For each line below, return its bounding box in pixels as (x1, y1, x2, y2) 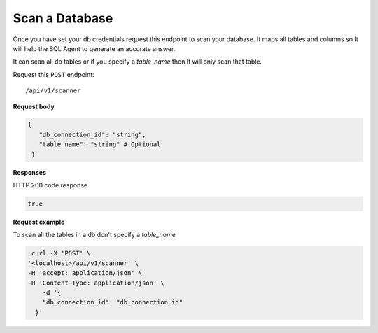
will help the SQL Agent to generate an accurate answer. (13, 44, 176, 52)
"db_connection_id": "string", (38, 130, 146, 139)
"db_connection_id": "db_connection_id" (42, 298, 183, 306)
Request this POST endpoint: (13, 70, 94, 78)
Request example (13, 218, 65, 226)
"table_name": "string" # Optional (38, 141, 161, 148)
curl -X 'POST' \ (31, 249, 91, 257)
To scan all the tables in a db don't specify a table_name (13, 231, 176, 239)
